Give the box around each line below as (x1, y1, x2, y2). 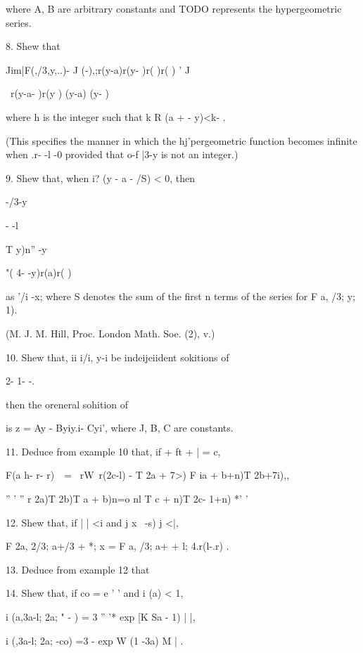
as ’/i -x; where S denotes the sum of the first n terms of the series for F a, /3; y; (6, 288, 356, 303)
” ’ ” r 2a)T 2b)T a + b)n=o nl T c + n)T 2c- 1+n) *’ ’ (6, 491, 248, 506)
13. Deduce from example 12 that (6, 562, 150, 576)
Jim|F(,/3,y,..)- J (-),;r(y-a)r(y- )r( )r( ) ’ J (6, 62, 190, 77)
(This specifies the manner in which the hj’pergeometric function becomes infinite (6, 133, 357, 148)
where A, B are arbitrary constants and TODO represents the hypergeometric (6, 1, 342, 15)
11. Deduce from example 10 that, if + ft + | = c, (6, 444, 221, 458)
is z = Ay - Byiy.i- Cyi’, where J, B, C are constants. (6, 420, 234, 435)
